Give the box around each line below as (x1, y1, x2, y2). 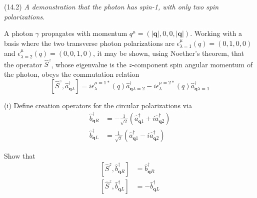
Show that (4, 150, 35, 161)
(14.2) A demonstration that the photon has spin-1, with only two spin (4, 1, 219, 11)
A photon (4, 28, 33, 38)
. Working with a (190, 28, 242, 38)
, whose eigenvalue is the (51, 59, 126, 69)
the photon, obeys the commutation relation (4, 68, 139, 79)
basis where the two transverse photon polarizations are (4, 37, 174, 48)
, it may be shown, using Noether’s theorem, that (93, 48, 244, 58)
